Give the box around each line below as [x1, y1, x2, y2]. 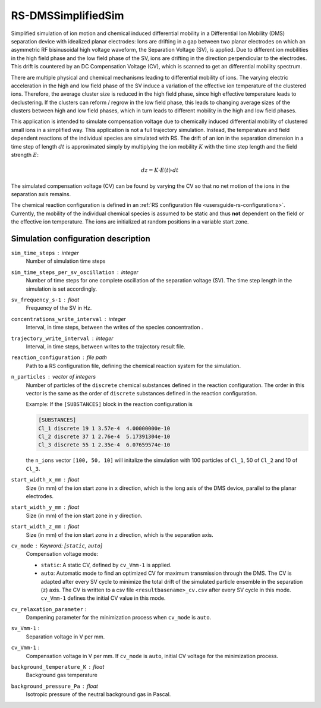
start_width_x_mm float [11, 476, 80, 483]
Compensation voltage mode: [26, 550, 98, 558]
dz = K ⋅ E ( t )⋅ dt [140, 167, 179, 174]
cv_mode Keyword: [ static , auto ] [11, 542, 103, 549]
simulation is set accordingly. [26, 285, 97, 292]
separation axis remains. [11, 190, 71, 197]
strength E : [11, 152, 39, 159]
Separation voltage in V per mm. [26, 633, 105, 640]
